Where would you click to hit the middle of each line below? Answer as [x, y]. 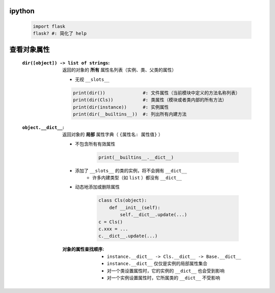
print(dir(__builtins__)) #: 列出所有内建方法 [130, 114]
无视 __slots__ [92, 79]
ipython [22, 11]
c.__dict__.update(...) [128, 236]
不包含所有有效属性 [95, 144]
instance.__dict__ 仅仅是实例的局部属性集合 [157, 263]
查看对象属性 [30, 50]
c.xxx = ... [113, 229]
